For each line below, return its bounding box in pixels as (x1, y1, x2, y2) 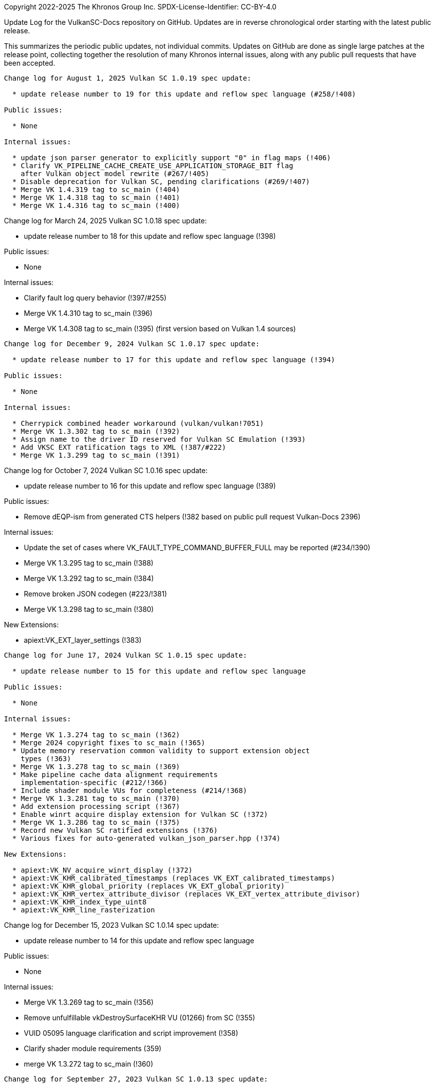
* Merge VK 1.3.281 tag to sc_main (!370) (12, 794, 180, 802)
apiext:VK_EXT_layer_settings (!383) (24, 636, 142, 644)
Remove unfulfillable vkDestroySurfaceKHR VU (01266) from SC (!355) (24, 1013, 256, 1022)
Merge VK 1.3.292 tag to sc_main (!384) (24, 574, 154, 583)
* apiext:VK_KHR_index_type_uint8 (12, 898, 147, 906)
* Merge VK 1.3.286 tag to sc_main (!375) (12, 818, 180, 826)
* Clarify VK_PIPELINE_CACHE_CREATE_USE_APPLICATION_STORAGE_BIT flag (12, 162, 293, 170)
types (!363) (20, 755, 71, 763)
